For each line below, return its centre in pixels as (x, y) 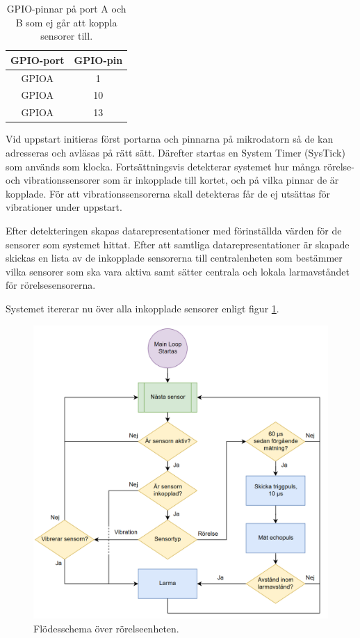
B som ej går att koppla (66, 22)
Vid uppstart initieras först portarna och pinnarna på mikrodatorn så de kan (170, 139)
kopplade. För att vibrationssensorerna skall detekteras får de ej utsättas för (168, 193)
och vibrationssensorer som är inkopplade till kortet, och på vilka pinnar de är (172, 180)
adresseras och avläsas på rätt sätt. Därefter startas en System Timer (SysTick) (175, 152)
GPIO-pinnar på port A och (66, 8)
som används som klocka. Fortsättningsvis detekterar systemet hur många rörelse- (180, 166)
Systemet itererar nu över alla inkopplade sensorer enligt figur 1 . (142, 308)
